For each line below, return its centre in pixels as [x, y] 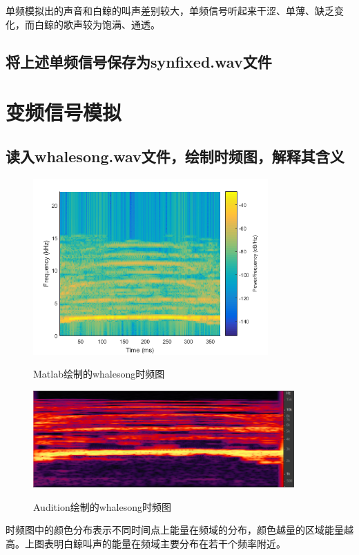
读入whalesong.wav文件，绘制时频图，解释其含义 [175, 156]
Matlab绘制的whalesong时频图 [99, 374]
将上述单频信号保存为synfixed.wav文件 [139, 61]
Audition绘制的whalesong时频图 [102, 506]
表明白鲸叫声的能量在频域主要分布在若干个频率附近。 [165, 544]
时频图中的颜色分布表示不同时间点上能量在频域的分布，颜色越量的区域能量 [175, 530]
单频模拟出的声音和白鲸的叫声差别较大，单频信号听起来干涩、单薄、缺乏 [170, 10]
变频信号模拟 [64, 112]
